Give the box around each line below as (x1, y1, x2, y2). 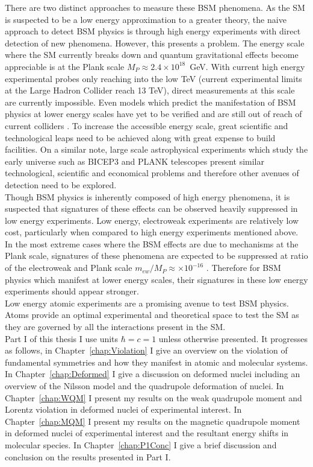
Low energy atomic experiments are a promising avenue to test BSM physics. (5, 296, 289, 309)
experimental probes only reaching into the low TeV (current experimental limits (5, 72, 302, 84)
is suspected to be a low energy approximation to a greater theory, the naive (5, 13, 287, 25)
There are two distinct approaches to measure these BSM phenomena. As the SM (5, 1, 305, 13)
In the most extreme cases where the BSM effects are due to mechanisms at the (5, 237, 299, 250)
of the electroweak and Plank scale (5, 261, 132, 274)
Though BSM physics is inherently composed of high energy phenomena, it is (5, 190, 290, 203)
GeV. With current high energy (190, 60, 305, 72)
